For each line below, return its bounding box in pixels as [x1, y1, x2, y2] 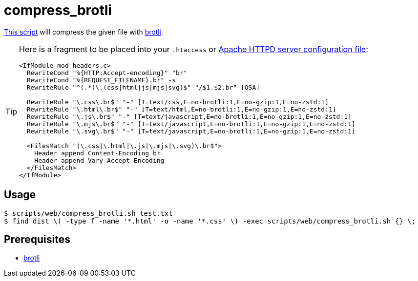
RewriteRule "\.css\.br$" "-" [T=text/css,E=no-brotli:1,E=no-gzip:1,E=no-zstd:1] [26, 98, 329, 106]
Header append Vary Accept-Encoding [34, 156, 165, 164]
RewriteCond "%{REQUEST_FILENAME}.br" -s [26, 76, 176, 84]
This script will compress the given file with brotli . [4, 27, 164, 36]
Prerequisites [4, 233, 70, 246]
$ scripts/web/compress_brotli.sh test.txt [4, 209, 173, 217]
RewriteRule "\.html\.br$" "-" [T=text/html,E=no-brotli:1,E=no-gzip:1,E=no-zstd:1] [26, 105, 336, 113]
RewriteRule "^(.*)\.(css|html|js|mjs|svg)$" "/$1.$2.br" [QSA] [26, 83, 260, 91]
